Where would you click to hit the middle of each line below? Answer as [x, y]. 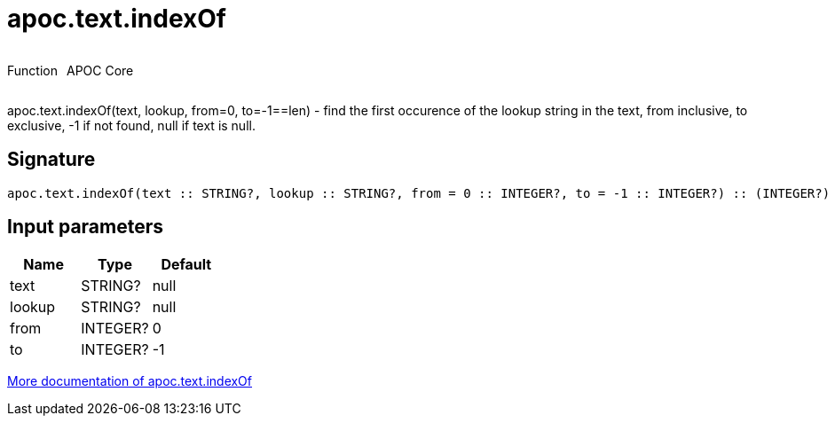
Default [186, 265]
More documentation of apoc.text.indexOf [130, 381]
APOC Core [100, 70]
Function [32, 70]
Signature [51, 160]
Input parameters [86, 227]
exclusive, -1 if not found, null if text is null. [131, 125]
